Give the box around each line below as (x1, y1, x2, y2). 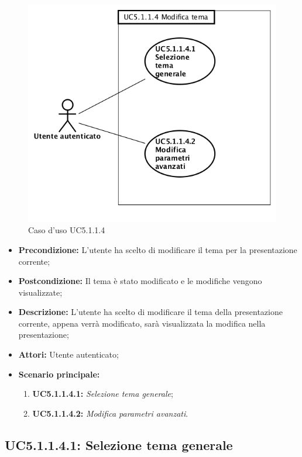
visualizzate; (18, 286, 63, 298)
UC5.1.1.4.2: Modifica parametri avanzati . (32, 407, 188, 419)
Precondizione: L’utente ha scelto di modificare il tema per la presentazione (18, 243, 297, 255)
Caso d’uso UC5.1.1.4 (28, 224, 105, 236)
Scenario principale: (18, 368, 100, 380)
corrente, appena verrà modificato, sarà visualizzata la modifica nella (18, 317, 266, 329)
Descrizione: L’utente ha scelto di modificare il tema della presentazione (18, 306, 283, 318)
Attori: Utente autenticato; (18, 348, 119, 361)
